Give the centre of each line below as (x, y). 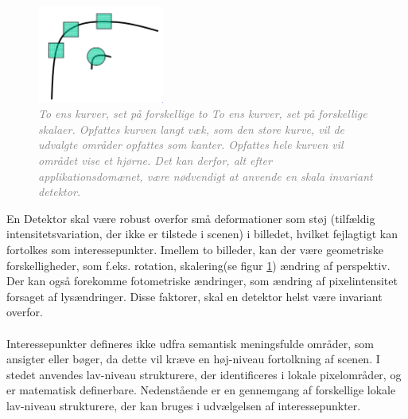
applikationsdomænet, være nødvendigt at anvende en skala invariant (206, 176)
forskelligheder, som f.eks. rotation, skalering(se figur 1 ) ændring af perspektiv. (198, 265)
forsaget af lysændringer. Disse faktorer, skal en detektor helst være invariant (194, 296)
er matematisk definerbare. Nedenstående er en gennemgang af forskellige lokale (201, 390)
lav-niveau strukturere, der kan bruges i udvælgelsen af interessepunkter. (184, 405)
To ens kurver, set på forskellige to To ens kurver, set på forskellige (203, 114)
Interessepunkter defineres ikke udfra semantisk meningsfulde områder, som (190, 343)
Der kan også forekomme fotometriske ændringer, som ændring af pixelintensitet (202, 281)
